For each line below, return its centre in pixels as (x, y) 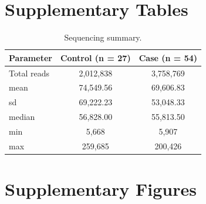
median (22, 117)
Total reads (29, 73)
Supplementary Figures (101, 189)
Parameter (31, 57)
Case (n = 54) (168, 57)
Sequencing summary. (103, 37)
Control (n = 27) (95, 57)
